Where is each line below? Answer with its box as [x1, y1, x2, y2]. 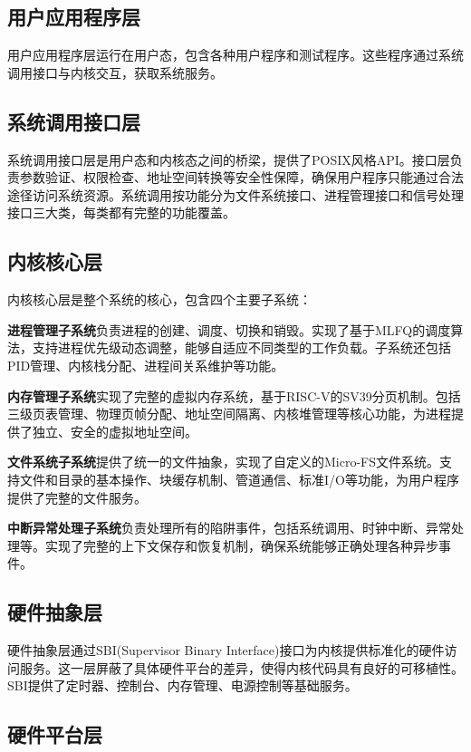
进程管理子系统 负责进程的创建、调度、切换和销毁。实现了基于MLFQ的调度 [7, 320, 451, 339]
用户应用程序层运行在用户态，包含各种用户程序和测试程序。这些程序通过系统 [7, 45, 464, 64]
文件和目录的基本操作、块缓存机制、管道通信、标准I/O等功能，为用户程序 [19, 469, 459, 488]
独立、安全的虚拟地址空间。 [32, 421, 197, 440]
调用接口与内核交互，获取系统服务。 [7, 63, 223, 82]
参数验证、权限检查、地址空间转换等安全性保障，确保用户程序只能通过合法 [19, 168, 464, 187]
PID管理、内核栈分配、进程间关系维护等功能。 [7, 355, 284, 374]
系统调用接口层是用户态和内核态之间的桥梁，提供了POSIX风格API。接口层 [7, 149, 450, 169]
